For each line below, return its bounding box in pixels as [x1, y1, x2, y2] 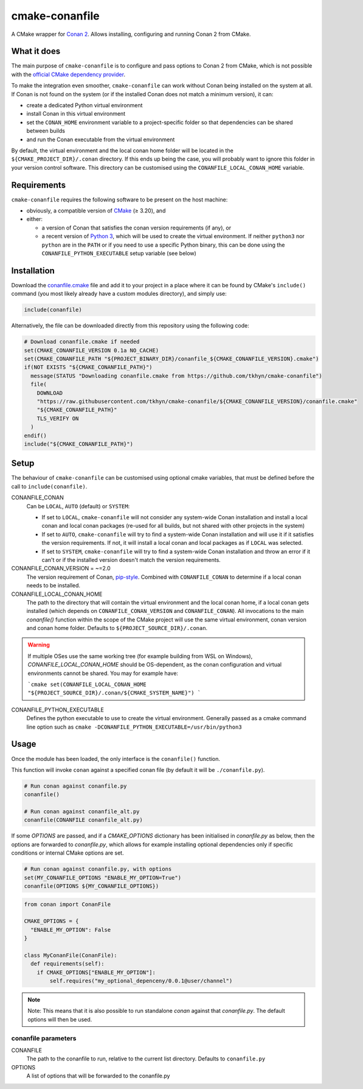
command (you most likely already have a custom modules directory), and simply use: [11, 290, 227, 298]
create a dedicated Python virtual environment [26, 102, 143, 109]
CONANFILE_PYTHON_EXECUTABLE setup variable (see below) [41, 250, 197, 257]
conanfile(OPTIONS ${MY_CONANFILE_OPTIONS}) [24, 883, 159, 889]
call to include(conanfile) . [11, 483, 88, 490]
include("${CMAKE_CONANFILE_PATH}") [24, 440, 134, 447]
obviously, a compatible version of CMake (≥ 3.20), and [26, 207, 166, 214]
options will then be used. [27, 1015, 92, 1023]
